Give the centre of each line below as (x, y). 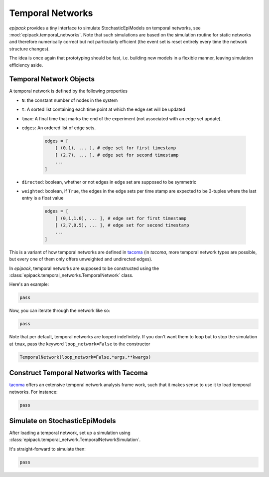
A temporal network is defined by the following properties (68, 91)
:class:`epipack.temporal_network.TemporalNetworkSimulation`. (75, 440)
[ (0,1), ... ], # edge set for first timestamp (116, 148)
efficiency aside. (26, 65)
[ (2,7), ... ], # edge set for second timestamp (117, 155)
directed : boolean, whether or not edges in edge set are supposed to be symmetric (109, 182)
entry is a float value (43, 198)
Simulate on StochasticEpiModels (63, 421)
